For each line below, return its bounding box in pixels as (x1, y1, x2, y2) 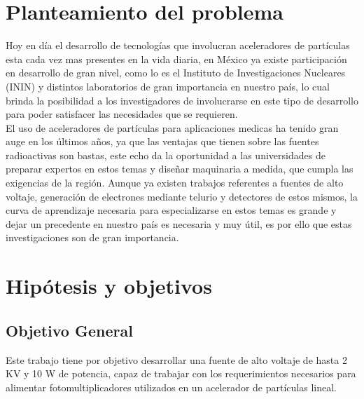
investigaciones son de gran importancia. (6, 230, 179, 245)
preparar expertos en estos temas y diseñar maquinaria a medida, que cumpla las (6, 161, 353, 176)
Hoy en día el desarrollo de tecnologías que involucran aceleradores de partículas (6, 38, 350, 53)
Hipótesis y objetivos (6, 271, 212, 300)
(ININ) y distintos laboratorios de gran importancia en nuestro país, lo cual (6, 79, 330, 93)
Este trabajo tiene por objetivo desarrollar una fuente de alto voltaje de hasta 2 (6, 352, 347, 367)
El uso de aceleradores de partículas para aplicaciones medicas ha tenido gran (6, 120, 339, 135)
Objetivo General (6, 319, 133, 341)
